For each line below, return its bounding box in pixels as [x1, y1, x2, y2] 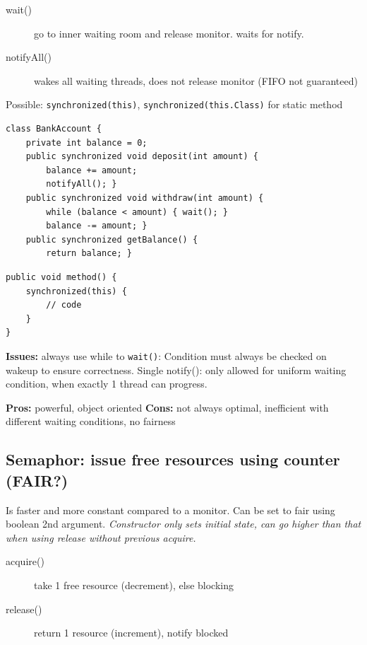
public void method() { [6, 272, 117, 282]
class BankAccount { [6, 124, 102, 134]
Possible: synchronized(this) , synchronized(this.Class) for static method [6, 97, 343, 112]
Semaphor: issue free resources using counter [6, 448, 340, 470]
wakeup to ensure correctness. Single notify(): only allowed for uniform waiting [6, 362, 347, 377]
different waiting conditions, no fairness [6, 414, 176, 429]
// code [46, 300, 82, 310]
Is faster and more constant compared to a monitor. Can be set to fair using [6, 502, 335, 517]
